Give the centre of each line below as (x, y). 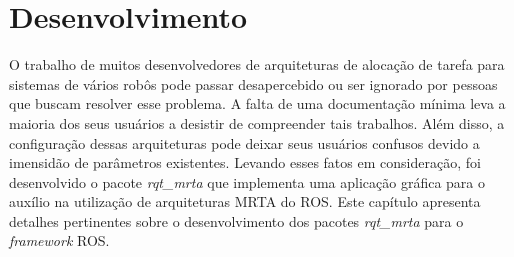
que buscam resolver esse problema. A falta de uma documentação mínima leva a (257, 103)
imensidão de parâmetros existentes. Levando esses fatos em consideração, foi (245, 162)
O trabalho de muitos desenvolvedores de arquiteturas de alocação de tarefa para (257, 64)
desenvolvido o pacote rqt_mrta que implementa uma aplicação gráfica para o (247, 181)
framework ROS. (59, 240)
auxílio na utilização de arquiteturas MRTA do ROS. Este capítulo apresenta (245, 201)
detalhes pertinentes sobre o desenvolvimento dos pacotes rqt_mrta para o (236, 220)
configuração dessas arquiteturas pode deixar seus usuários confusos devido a (244, 142)
